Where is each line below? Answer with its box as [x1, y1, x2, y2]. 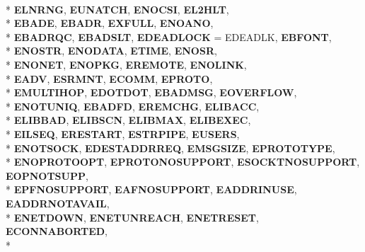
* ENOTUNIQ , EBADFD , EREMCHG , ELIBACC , [6, 98, 260, 113]
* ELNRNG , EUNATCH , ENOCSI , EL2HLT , [6, 1, 229, 16]
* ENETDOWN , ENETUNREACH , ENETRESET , [6, 210, 259, 224]
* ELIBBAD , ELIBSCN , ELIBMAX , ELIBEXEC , [6, 113, 251, 127]
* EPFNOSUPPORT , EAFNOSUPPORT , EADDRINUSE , [6, 182, 297, 197]
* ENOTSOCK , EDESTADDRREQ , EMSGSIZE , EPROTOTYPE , [6, 140, 335, 155]
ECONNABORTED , [6, 224, 108, 239]
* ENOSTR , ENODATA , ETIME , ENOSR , [6, 43, 217, 58]
